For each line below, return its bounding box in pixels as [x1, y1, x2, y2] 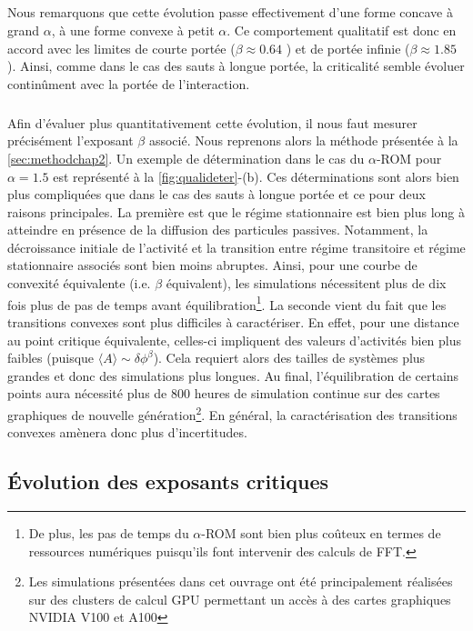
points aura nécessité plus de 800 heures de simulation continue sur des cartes [7, 384, 440, 403]
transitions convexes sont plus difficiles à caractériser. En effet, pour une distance [7, 312, 459, 331]
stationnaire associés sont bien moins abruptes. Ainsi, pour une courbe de [7, 255, 418, 275]
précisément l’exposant [7, 131, 134, 150]
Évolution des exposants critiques [7, 467, 329, 496]
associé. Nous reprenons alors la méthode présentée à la [148, 131, 458, 150]
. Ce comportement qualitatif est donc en [226, 20, 457, 39]
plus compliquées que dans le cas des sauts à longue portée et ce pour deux [7, 185, 426, 204]
